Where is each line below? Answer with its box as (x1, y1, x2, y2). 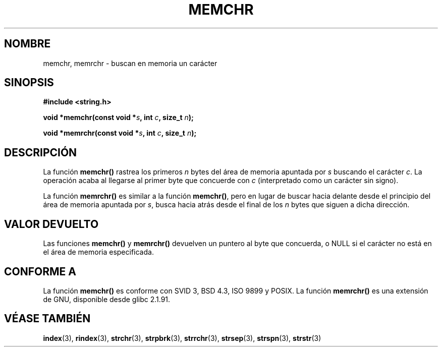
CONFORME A (4, 265, 76, 278)
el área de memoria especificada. (43, 248, 154, 257)
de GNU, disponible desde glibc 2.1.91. (43, 295, 171, 304)
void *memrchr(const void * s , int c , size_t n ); (43, 129, 197, 138)
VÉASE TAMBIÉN (4, 312, 91, 325)
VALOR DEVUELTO (4, 217, 99, 230)
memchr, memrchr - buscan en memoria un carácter (43, 58, 217, 68)
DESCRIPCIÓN (4, 146, 77, 159)
